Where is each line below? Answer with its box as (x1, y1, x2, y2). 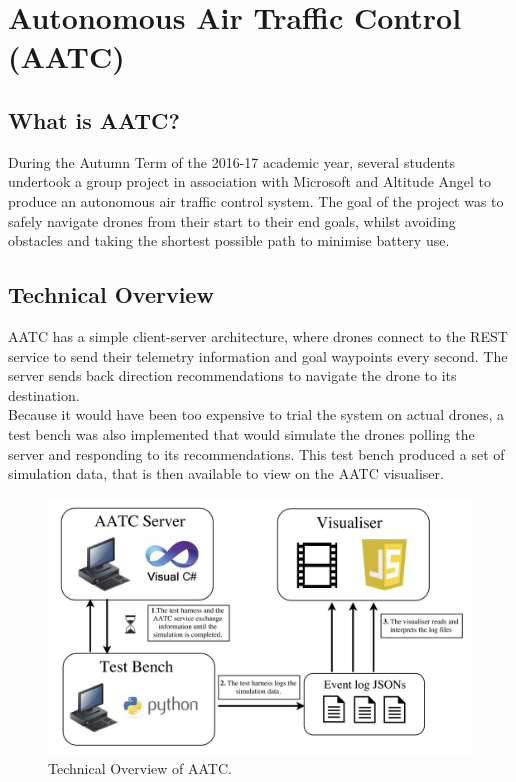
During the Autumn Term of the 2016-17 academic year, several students (8, 151, 455, 172)
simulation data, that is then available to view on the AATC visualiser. (8, 463, 444, 484)
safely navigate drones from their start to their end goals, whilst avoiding (8, 210, 456, 231)
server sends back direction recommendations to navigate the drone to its (8, 365, 457, 386)
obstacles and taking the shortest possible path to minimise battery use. (8, 230, 450, 251)
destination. (8, 384, 80, 405)
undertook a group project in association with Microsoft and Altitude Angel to (8, 171, 492, 192)
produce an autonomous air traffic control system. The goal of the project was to (8, 190, 504, 211)
